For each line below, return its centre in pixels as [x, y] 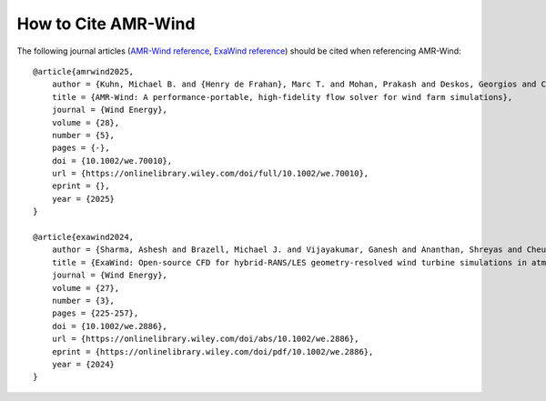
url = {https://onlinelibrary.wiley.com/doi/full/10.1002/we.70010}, [210, 174]
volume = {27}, [86, 288]
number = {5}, [83, 135]
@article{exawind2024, [84, 237]
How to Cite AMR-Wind [106, 24]
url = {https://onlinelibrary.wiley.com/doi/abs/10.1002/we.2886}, [205, 339]
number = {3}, [83, 301]
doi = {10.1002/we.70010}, [112, 160]
